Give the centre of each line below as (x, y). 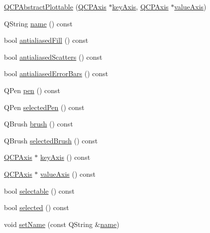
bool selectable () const (39, 190)
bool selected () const (37, 207)
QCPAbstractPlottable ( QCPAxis (55, 6)
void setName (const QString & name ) (62, 224)
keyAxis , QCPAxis (140, 6)
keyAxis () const (65, 157)
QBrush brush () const (39, 124)
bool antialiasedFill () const (46, 40)
